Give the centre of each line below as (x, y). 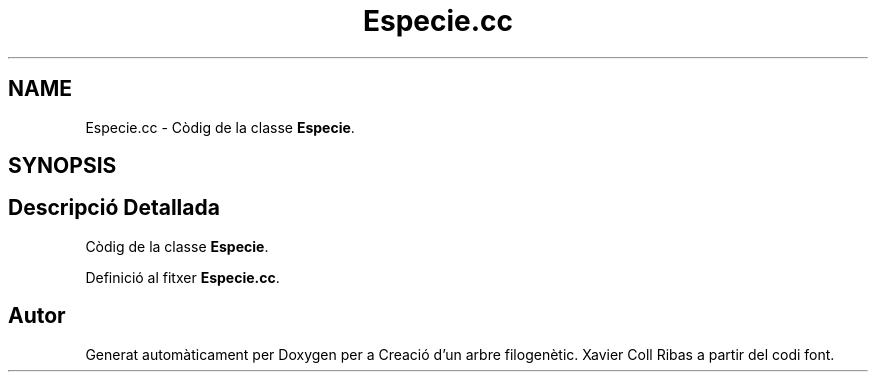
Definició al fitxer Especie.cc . (182, 277)
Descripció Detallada (114, 208)
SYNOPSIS (62, 166)
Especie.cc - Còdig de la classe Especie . (220, 127)
